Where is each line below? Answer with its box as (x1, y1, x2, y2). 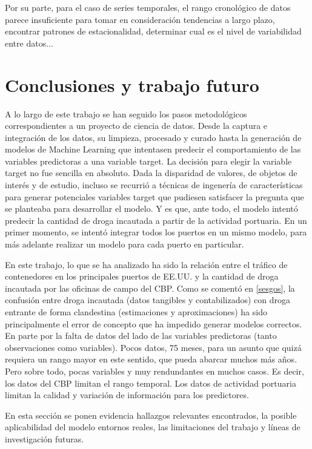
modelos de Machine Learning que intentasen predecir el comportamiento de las (5, 143, 301, 156)
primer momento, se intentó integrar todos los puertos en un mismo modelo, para (5, 226, 307, 238)
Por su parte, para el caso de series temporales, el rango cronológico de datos (5, 1, 291, 13)
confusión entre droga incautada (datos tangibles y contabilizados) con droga (5, 293, 291, 306)
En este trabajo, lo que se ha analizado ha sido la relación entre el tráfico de (5, 258, 288, 270)
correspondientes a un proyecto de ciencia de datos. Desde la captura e (5, 119, 268, 132)
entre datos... (5, 36, 53, 49)
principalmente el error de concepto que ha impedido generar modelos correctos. (5, 317, 302, 330)
